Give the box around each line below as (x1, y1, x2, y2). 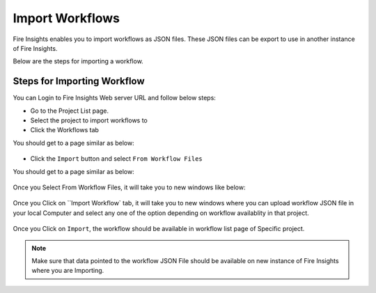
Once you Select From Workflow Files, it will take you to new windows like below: (13, 183, 246, 191)
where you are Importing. (31, 267, 104, 275)
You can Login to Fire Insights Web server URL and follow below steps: (13, 94, 216, 102)
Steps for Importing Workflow (13, 75, 146, 87)
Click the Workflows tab (30, 126, 99, 134)
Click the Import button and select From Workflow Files (30, 155, 203, 163)
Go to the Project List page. (30, 106, 109, 115)
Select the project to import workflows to (30, 116, 148, 125)
